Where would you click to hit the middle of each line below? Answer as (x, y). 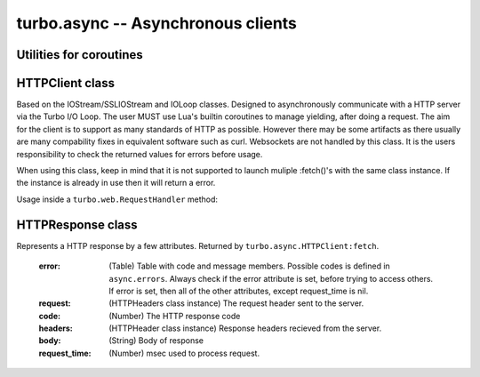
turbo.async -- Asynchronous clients (157, 23)
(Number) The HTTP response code (175, 316)
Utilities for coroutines (80, 55)
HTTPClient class (66, 83)
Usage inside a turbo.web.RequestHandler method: (117, 199)
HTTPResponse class (77, 225)
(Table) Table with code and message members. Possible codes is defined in (249, 266)
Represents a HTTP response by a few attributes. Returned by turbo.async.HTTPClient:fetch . (198, 245)
